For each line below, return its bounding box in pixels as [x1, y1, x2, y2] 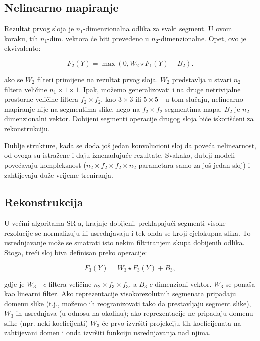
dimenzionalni [4, 113, 47, 124]
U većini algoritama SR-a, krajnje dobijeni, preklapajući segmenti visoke [4, 218, 226, 228]
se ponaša [225, 278, 255, 289]
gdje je [4, 278, 25, 289]
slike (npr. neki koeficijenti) [4, 317, 88, 328]
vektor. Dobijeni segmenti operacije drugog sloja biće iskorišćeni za [49, 113, 254, 124]
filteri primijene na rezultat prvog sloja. [37, 74, 158, 84]
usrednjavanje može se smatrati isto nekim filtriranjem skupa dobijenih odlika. [4, 237, 245, 248]
